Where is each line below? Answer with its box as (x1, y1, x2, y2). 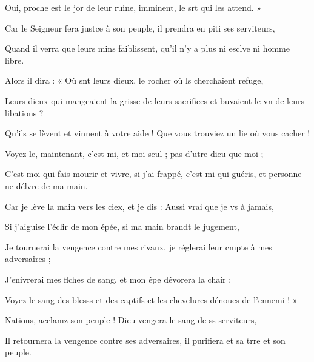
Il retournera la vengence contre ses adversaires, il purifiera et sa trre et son (5, 334, 286, 346)
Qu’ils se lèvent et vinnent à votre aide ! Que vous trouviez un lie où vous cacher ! (5, 127, 310, 139)
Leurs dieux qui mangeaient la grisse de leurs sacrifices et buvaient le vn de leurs (5, 94, 304, 107)
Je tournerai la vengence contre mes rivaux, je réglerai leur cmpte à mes (5, 240, 272, 253)
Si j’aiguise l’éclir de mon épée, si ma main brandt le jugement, (5, 220, 239, 233)
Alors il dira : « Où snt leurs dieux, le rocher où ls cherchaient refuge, (5, 74, 264, 87)
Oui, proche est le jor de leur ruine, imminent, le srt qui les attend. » (5, 1, 262, 13)
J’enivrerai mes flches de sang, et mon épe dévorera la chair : (5, 272, 232, 285)
